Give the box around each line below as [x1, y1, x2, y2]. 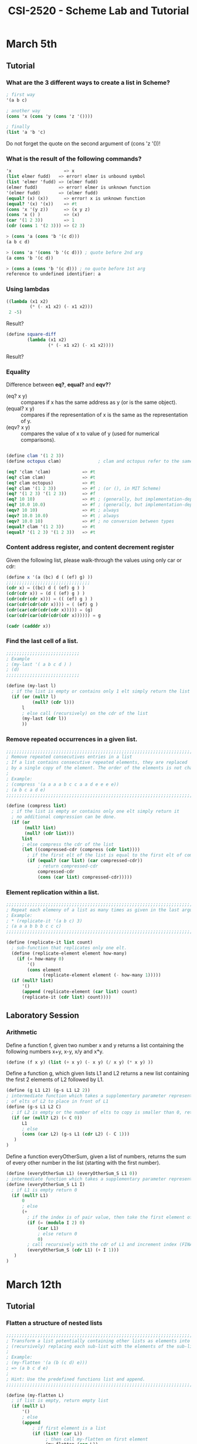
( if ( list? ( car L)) [32, 1430, 83, 1436]
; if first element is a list [32, 1425, 107, 1431]
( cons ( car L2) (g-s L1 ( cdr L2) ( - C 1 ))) [21, 1131, 130, 1137]
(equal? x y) [6, 405, 35, 412]
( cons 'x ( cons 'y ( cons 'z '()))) [6, 113, 93, 119]
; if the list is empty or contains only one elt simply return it [11, 809, 180, 814]
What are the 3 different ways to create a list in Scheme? [6, 78, 171, 87]
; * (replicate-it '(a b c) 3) [6, 918, 83, 924]
